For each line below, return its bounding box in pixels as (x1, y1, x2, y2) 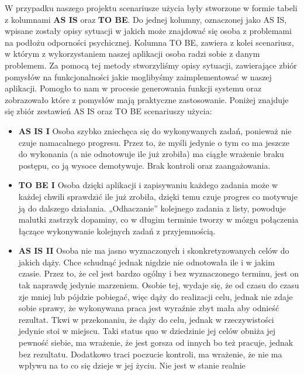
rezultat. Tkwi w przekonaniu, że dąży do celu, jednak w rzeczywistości (18, 313, 274, 325)
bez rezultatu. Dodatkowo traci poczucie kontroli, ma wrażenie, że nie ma (18, 347, 282, 360)
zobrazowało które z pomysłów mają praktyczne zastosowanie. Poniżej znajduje (5, 93, 289, 105)
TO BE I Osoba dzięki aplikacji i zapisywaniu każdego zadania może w (18, 179, 278, 191)
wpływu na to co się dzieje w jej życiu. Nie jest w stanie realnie (18, 359, 246, 371)
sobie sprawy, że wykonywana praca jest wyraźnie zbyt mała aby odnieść (18, 302, 279, 314)
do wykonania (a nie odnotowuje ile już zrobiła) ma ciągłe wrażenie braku (18, 148, 284, 160)
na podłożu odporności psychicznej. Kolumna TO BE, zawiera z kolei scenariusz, (5, 36, 294, 48)
